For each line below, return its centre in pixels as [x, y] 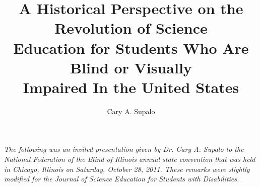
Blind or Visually [131, 67]
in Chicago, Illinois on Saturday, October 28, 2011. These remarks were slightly [127, 169]
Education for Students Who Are [131, 48]
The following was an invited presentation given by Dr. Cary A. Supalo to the [124, 149]
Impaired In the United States [131, 87]
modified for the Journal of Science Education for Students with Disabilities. [122, 179]
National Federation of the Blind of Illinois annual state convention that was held [130, 159]
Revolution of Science [131, 28]
